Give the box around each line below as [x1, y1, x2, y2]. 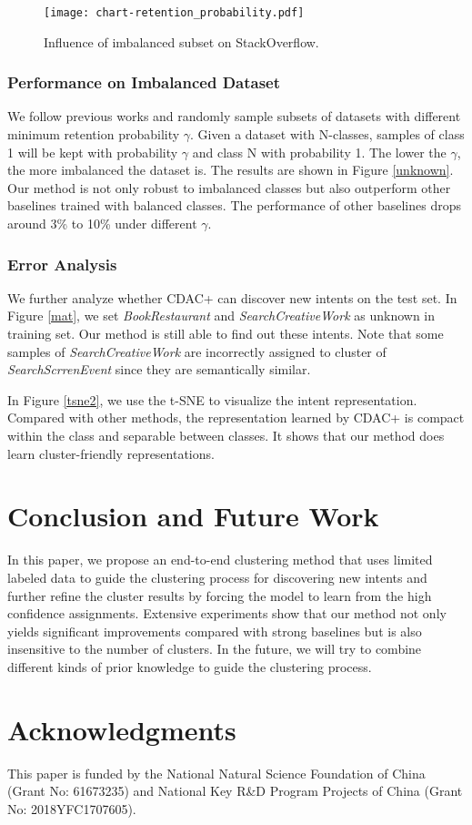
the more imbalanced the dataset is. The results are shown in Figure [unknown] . [7, 160, 454, 179]
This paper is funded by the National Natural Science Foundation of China [7, 763, 426, 782]
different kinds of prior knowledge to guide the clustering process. [7, 657, 372, 676]
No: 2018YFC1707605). [7, 799, 136, 818]
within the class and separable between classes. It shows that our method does [7, 426, 445, 444]
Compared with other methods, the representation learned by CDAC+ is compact [7, 408, 465, 427]
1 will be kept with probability [7, 142, 178, 161]
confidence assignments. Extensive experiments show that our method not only [7, 604, 447, 623]
